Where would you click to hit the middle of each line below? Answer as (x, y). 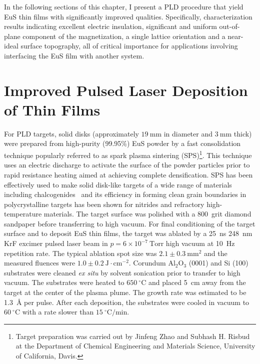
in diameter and (188, 133)
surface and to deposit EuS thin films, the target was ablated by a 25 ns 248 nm (128, 233)
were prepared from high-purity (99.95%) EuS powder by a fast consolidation (122, 143)
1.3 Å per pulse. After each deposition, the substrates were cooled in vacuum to (127, 302)
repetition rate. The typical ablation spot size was (80, 253)
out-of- (229, 26)
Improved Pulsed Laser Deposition (126, 90)
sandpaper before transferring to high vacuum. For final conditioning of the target (130, 223)
